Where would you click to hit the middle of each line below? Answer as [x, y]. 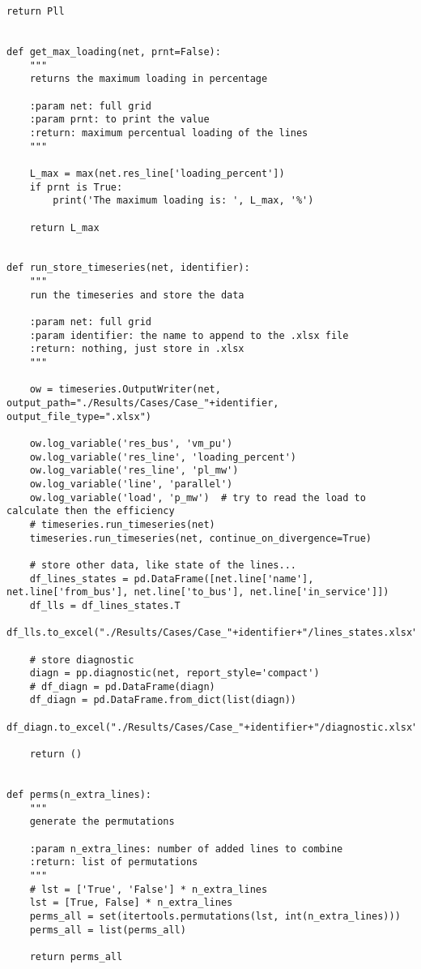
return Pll [36, 11]
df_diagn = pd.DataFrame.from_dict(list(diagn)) [163, 700]
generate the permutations [102, 822]
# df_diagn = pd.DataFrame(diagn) [122, 686]
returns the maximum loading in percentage [149, 79]
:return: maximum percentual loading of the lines [169, 133]
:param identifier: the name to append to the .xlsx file [189, 335]
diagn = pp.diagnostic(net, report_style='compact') [174, 673]
